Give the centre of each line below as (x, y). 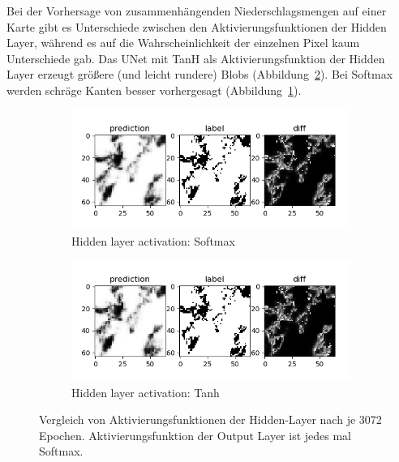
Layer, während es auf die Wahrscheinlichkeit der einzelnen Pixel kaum (183, 43)
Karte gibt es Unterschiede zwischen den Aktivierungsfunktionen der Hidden (197, 26)
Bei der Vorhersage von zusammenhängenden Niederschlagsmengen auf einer (197, 11)
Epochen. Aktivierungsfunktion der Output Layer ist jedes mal (195, 435)
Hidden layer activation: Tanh (146, 392)
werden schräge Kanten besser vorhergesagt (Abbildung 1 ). (154, 90)
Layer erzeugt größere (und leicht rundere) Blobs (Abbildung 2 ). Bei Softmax (200, 74)
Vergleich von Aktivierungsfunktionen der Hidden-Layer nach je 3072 (210, 419)
